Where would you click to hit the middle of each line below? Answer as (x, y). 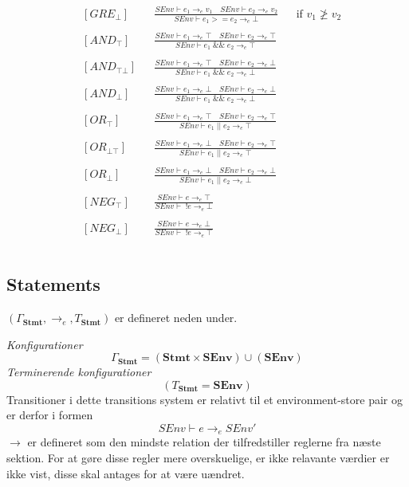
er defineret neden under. (176, 318)
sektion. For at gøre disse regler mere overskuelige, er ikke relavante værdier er (198, 458)
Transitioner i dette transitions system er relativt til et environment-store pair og (204, 399)
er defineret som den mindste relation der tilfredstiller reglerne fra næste (204, 442)
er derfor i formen (50, 415)
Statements (53, 284)
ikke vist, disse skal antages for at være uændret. (126, 473)
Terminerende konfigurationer (79, 372)
